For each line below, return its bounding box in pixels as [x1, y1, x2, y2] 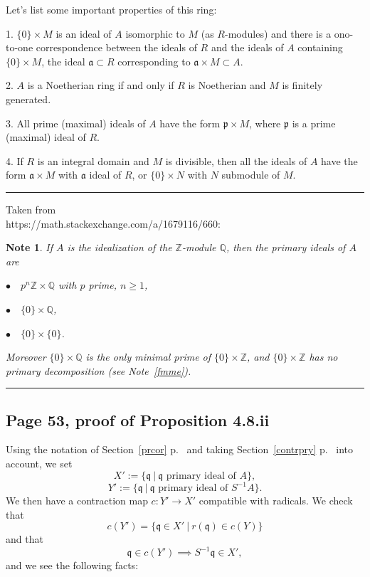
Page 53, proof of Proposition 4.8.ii [6, 408, 270, 430]
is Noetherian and [188, 78, 266, 92]
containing [297, 40, 343, 55]
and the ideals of [211, 40, 284, 55]
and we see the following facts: [6, 558, 139, 573]
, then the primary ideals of [226, 240, 346, 255]
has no [309, 349, 338, 364]
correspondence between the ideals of [36, 40, 197, 55]
